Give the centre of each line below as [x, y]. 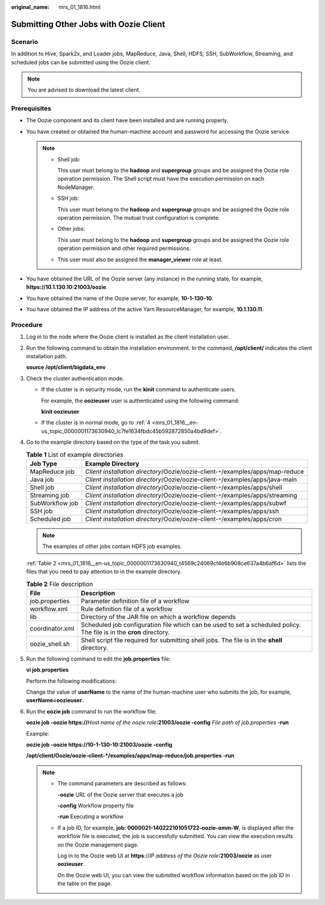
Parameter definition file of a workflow [135, 601]
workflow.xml [49, 609]
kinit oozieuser [60, 411]
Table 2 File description [60, 584]
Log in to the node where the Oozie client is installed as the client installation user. [128, 337]
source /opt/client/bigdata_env [66, 367]
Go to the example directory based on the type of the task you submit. [113, 442]
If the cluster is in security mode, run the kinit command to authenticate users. [138, 390]
